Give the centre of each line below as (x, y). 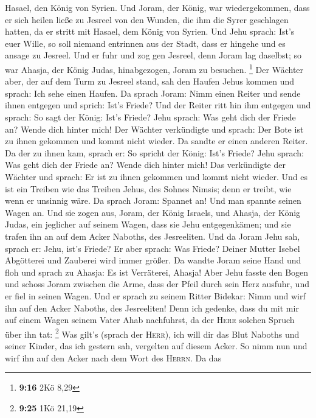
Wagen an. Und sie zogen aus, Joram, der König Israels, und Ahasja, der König (153, 212)
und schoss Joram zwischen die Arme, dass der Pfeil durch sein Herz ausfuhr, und (157, 284)
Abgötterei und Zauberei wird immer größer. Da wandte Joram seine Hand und (153, 260)
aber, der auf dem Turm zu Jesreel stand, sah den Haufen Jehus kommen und (150, 81)
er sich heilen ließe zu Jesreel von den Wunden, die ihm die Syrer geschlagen (147, 19)
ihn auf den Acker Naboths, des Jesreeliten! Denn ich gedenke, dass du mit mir (152, 308)
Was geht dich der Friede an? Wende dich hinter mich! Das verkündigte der (145, 165)
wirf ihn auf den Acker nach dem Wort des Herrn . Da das (113, 357)
